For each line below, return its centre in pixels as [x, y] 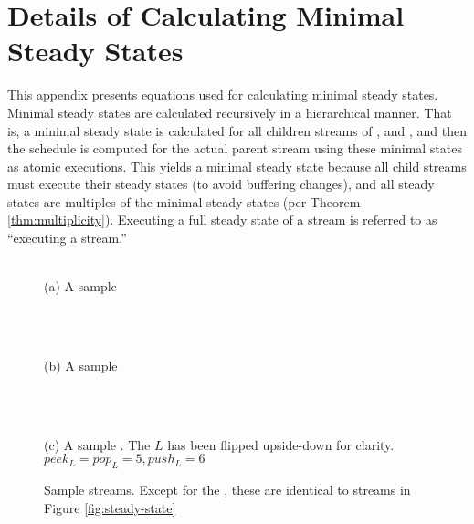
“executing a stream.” [67, 238]
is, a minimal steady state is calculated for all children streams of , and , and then [237, 130]
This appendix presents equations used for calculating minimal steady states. [223, 94]
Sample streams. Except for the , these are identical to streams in [227, 490]
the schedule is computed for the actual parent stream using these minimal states [235, 148]
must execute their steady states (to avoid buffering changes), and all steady [221, 184]
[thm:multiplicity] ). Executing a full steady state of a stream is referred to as [222, 220]
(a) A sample [80, 286]
